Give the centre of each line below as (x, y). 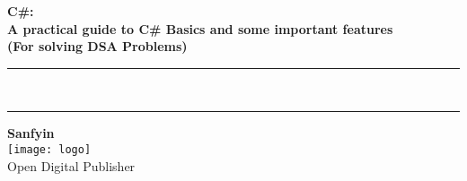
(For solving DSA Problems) (97, 46)
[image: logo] (49, 149)
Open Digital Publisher (71, 165)
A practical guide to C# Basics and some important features (200, 28)
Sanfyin (31, 133)
